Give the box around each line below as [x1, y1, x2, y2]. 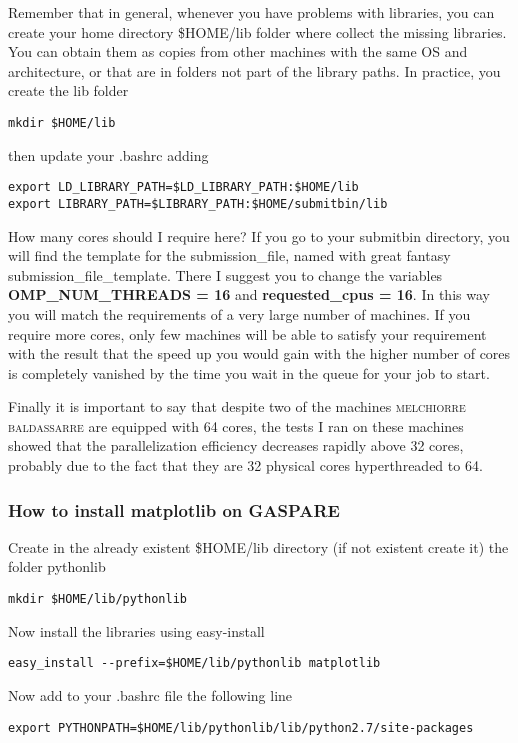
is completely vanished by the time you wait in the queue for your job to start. [8, 362, 490, 383]
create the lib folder [8, 80, 129, 101]
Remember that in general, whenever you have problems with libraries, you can [8, 2, 495, 22]
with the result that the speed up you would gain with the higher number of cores [8, 343, 511, 364]
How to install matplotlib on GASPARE [8, 497, 340, 522]
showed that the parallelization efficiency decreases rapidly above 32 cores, [8, 435, 464, 456]
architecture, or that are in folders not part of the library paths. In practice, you [8, 60, 501, 81]
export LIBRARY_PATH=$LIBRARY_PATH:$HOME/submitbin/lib [8, 196, 388, 211]
